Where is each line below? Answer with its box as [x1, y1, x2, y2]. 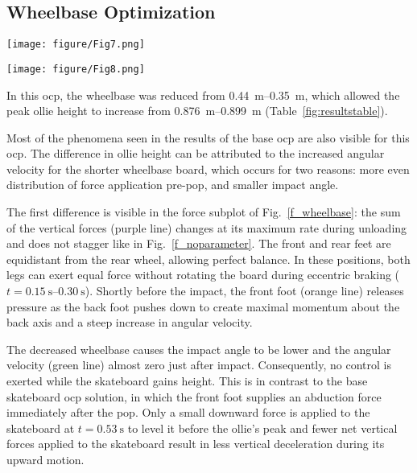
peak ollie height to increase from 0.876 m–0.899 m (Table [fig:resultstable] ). [6, 102, 388, 119]
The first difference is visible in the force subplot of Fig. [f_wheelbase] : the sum [6, 204, 401, 220]
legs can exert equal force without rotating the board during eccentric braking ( [6, 266, 400, 283]
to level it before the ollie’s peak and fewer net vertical [127, 419, 398, 436]
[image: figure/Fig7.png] [6, 39, 145, 51]
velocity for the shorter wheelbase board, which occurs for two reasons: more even [6, 160, 410, 177]
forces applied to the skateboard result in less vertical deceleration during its [6, 435, 385, 452]
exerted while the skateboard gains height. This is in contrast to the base [6, 372, 368, 389]
